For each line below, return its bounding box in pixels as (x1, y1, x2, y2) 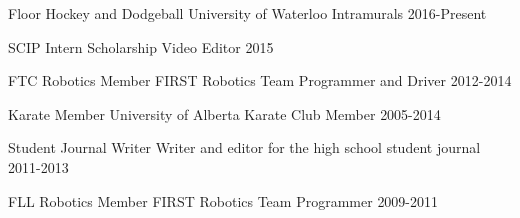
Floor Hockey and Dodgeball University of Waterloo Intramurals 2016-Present (8, 3, 487, 23)
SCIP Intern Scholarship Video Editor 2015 (8, 36, 274, 57)
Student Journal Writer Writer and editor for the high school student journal (8, 137, 481, 158)
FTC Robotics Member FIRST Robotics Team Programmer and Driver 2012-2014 (8, 70, 512, 91)
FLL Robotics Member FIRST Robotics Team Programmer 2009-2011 (8, 190, 439, 211)
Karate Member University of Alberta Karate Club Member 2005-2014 (8, 103, 441, 124)
